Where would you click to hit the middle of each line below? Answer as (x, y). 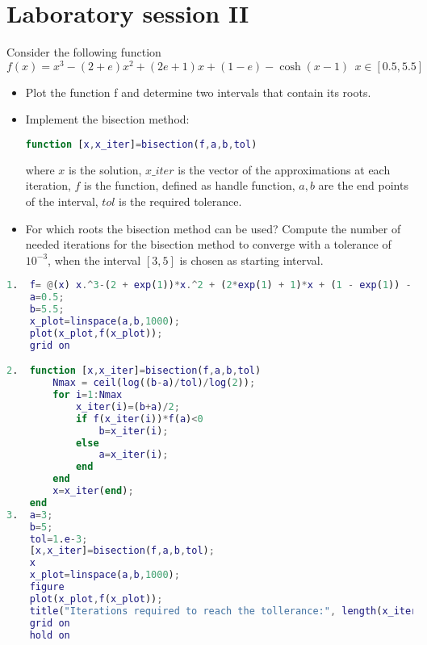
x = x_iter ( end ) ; (93, 491)
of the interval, (62, 201)
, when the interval (94, 260)
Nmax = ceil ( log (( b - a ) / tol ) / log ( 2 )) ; (154, 383)
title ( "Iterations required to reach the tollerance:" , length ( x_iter (223, 611)
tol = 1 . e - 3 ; (59, 539)
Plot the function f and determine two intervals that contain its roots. (198, 92)
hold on (50, 635)
